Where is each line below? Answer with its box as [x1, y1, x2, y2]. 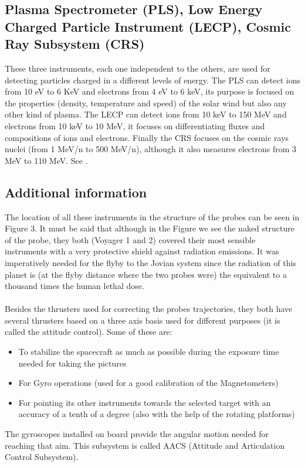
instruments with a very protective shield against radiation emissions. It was [5, 245, 279, 257]
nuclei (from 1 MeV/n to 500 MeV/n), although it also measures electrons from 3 [5, 143, 297, 155]
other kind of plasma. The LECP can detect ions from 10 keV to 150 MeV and [5, 108, 287, 120]
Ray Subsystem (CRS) [5, 35, 145, 53]
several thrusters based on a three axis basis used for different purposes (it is [5, 314, 280, 326]
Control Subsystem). [5, 451, 79, 463]
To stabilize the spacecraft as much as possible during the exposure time [18, 345, 279, 358]
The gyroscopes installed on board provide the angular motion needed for [5, 428, 269, 440]
